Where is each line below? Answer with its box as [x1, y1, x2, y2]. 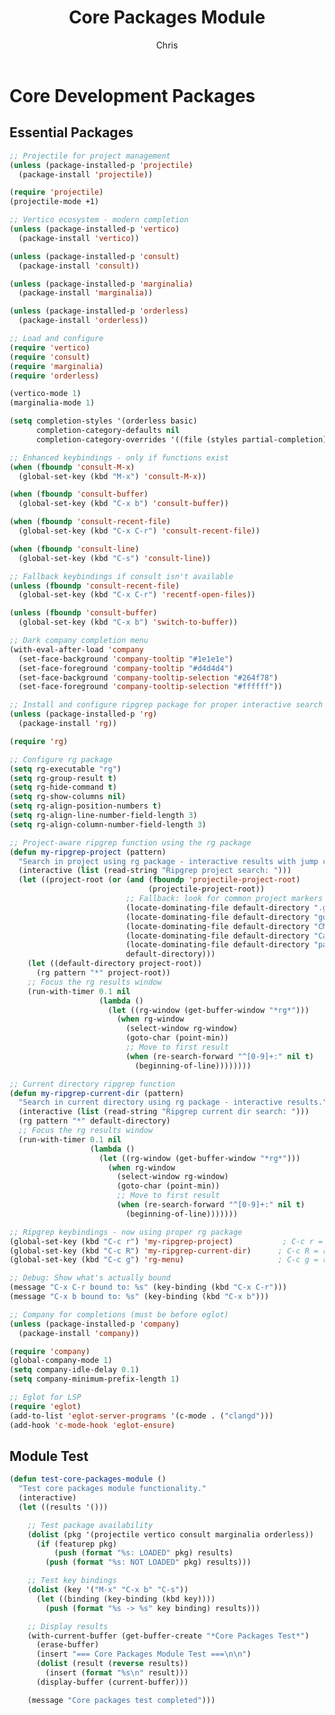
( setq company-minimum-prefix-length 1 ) [9, 1374, 181, 1385]
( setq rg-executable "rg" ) [9, 764, 122, 774]
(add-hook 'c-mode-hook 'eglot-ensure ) [9, 1420, 176, 1430]
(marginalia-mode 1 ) [9, 398, 96, 408]
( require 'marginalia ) [9, 361, 104, 371]
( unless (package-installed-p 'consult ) [9, 251, 181, 261]
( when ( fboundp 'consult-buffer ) [9, 489, 149, 500]
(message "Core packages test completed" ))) [27, 1695, 216, 1705]
